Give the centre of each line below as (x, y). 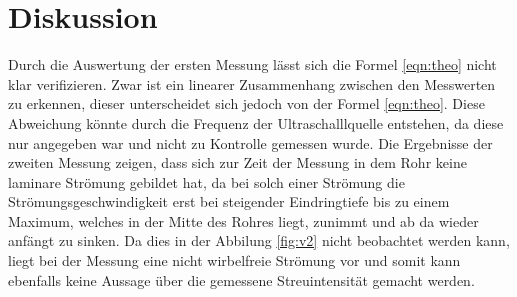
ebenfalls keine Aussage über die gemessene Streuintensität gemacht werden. (241, 279)
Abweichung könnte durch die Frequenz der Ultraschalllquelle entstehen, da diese (256, 122)
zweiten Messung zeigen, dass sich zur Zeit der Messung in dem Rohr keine (237, 162)
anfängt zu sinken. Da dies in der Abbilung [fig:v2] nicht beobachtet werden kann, (259, 240)
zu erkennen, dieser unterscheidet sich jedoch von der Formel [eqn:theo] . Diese (246, 103)
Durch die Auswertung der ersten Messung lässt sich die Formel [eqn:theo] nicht (252, 64)
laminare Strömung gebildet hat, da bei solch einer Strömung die (206, 181)
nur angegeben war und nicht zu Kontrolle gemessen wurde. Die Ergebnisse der (250, 142)
